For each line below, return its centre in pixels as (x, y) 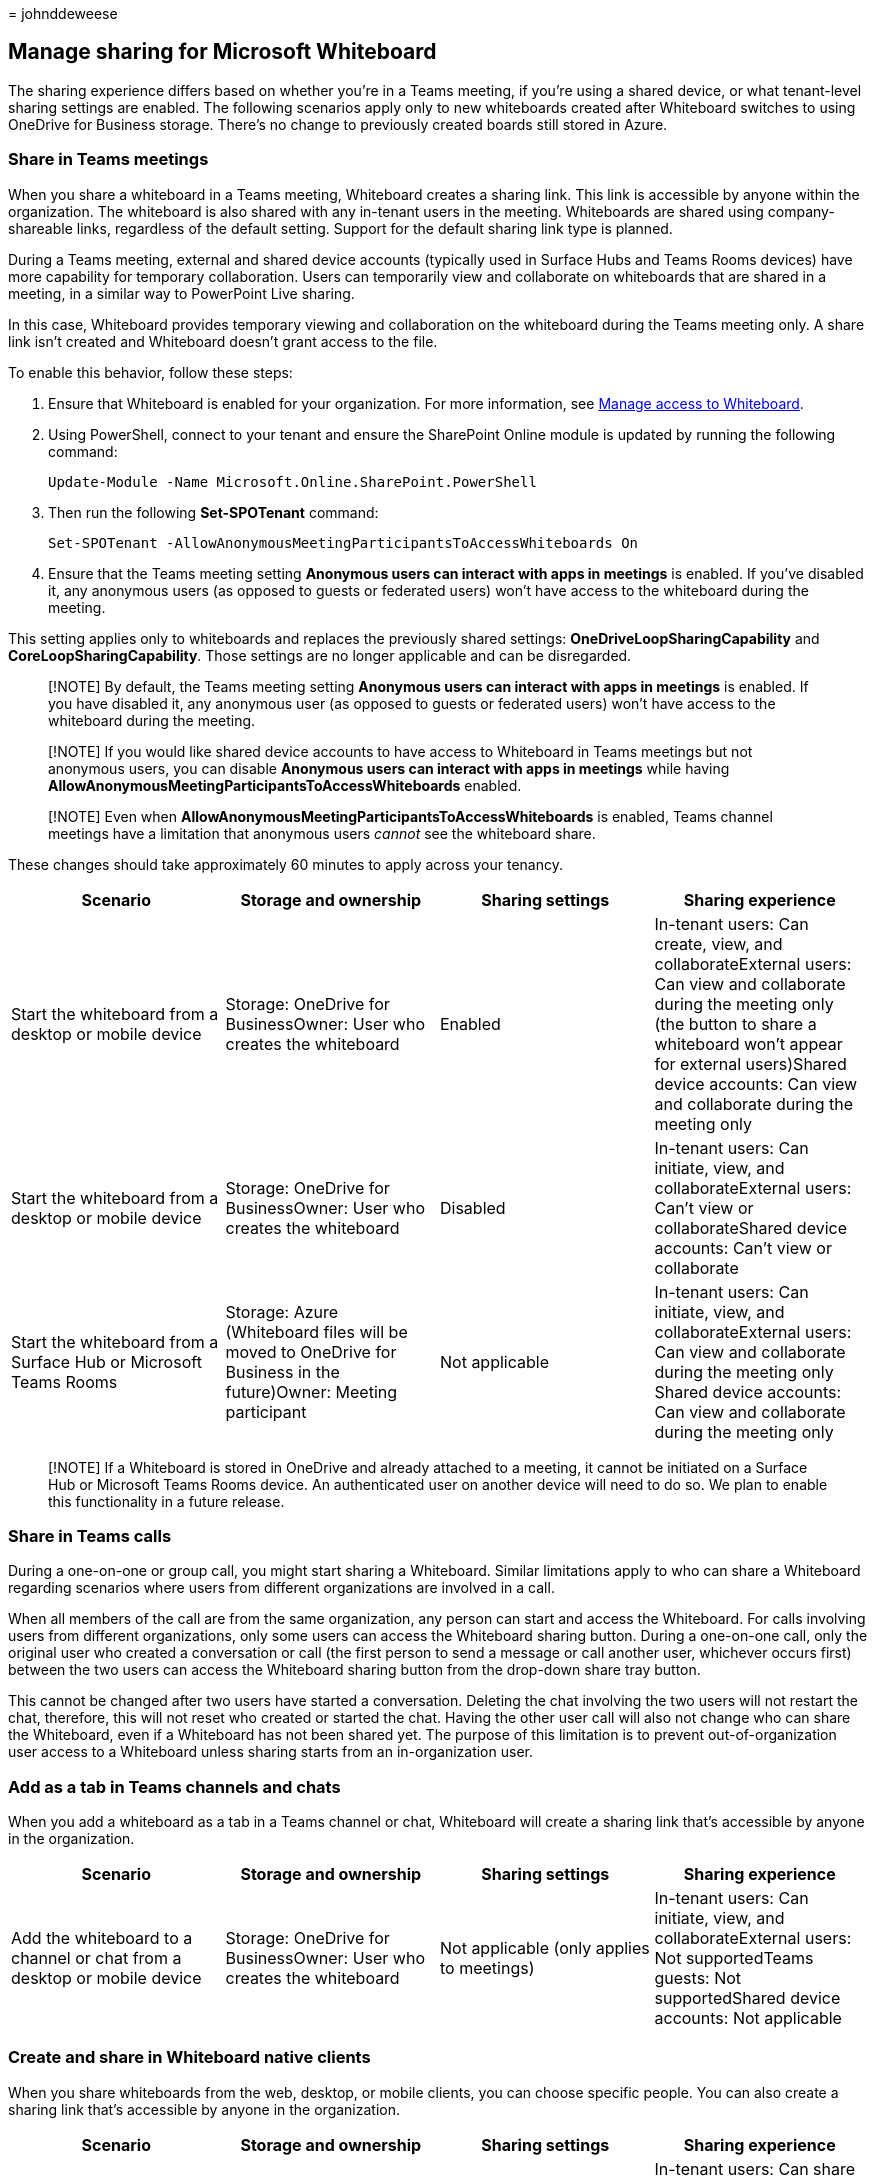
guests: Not (698, 1978)
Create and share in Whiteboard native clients (189, 2057)
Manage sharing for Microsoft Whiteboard (222, 52)
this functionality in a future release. (166, 1501)
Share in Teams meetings (108, 159)
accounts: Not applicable (748, 2018)
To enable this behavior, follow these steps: (150, 372)
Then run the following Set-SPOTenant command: (213, 512)
